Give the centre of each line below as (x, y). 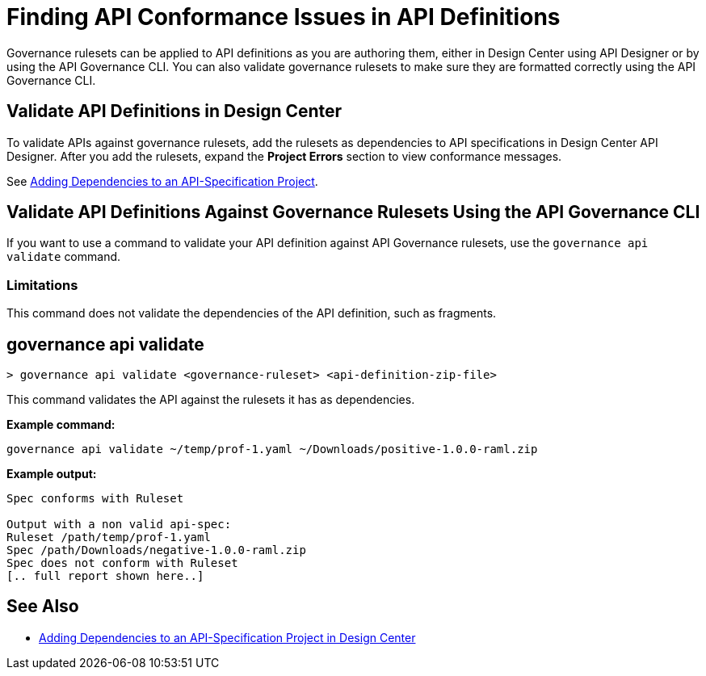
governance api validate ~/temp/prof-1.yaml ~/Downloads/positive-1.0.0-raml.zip (272, 449)
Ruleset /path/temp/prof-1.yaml (109, 537)
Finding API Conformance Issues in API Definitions (284, 17)
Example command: (61, 425)
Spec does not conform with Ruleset (122, 563)
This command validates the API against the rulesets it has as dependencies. (211, 400)
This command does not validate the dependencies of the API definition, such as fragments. (252, 313)
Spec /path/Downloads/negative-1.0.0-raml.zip (156, 550)
